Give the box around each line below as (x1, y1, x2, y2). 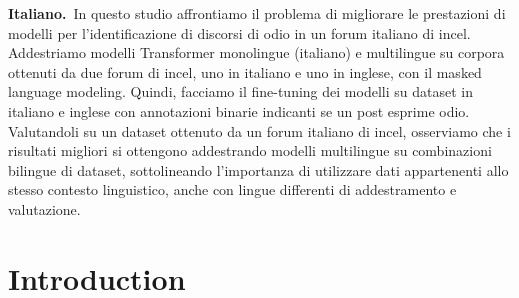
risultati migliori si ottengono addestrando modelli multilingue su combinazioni (8, 140, 492, 161)
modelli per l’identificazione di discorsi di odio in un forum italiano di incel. (8, 22, 471, 43)
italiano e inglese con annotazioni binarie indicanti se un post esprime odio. (8, 100, 470, 121)
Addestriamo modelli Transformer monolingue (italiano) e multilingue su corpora (8, 42, 505, 63)
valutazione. (8, 198, 81, 219)
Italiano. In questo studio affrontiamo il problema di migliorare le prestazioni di (8, 3, 506, 23)
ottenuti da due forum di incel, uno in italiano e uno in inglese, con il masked (8, 61, 482, 82)
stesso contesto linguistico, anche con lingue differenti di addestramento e (8, 179, 457, 200)
